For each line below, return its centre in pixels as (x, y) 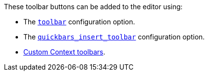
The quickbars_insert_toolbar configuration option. (114, 37)
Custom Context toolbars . (64, 52)
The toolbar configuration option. (79, 22)
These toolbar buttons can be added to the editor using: (93, 7)
